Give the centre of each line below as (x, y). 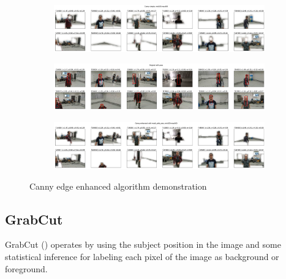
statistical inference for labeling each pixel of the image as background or (142, 256)
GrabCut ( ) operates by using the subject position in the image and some (143, 244)
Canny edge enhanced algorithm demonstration (118, 186)
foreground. (26, 268)
